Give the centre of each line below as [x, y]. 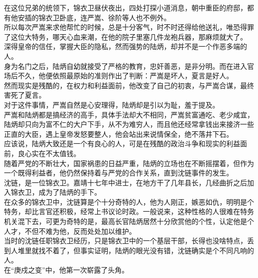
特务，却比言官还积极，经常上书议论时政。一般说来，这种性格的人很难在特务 [129, 211]
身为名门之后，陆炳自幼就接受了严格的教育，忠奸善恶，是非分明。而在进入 [126, 66]
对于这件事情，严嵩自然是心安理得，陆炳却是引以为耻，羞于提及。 [112, 104]
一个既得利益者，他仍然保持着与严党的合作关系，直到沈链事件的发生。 [119, 173]
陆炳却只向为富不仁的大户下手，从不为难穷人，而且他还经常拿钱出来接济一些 [129, 124]
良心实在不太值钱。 [49, 153]
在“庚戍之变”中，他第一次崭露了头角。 [66, 270]
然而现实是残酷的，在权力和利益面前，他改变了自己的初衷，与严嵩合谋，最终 [129, 85]
